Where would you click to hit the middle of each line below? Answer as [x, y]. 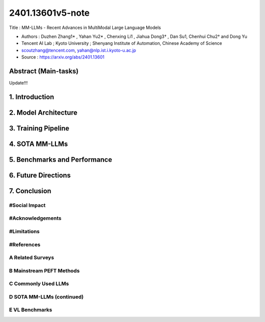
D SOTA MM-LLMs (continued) [46, 296]
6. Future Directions [40, 175]
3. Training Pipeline [39, 128]
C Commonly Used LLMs [39, 284]
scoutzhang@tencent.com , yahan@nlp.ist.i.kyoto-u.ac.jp [79, 50]
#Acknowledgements [35, 218]
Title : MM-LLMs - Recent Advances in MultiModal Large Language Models [85, 28]
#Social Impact [27, 205]
